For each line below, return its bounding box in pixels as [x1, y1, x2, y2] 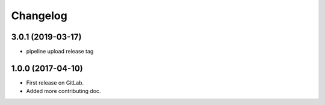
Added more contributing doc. [26, 88, 101, 95]
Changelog [11, 9, 67, 22]
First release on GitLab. [26, 79, 84, 86]
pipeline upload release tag [26, 48, 94, 55]
